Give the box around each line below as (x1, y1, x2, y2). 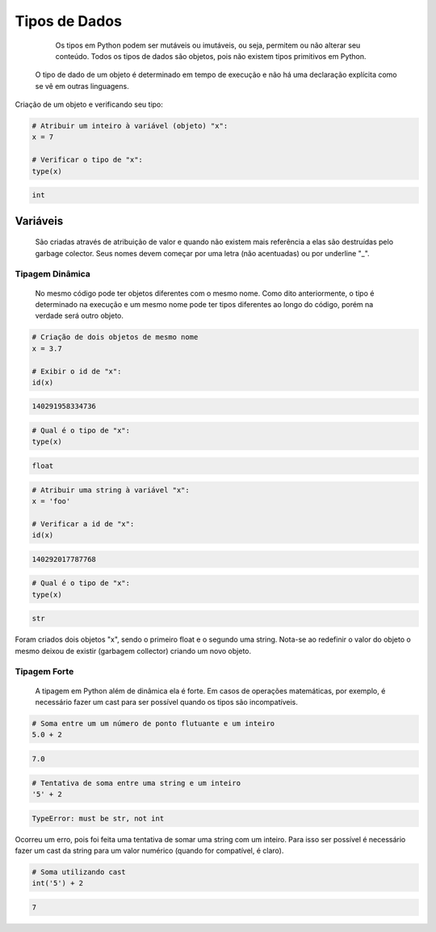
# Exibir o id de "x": (31, 366, 122, 376)
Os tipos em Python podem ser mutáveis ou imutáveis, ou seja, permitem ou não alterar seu (55, 40, 361, 50)
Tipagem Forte (15, 666, 74, 677)
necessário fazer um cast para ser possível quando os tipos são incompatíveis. (35, 698, 298, 707)
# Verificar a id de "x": (31, 519, 135, 529)
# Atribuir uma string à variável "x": (31, 485, 190, 495)
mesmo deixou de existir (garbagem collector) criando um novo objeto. (15, 646, 252, 656)
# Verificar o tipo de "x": (31, 155, 143, 165)
